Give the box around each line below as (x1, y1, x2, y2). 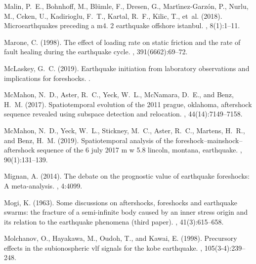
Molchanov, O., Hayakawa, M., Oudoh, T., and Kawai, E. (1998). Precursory (4, 233, 237, 243)
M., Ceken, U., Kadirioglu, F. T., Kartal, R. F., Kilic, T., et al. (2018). (4, 10, 222, 21)
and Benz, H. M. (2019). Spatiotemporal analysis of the (4, 135, 173, 145)
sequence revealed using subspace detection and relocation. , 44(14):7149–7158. (4, 109, 243, 119)
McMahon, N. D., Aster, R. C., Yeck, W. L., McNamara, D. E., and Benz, (4, 89, 234, 100)
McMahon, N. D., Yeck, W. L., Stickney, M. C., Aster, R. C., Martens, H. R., (4, 125, 245, 135)
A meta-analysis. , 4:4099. (4, 180, 83, 190)
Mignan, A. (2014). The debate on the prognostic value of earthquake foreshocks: (4, 171, 250, 181)
